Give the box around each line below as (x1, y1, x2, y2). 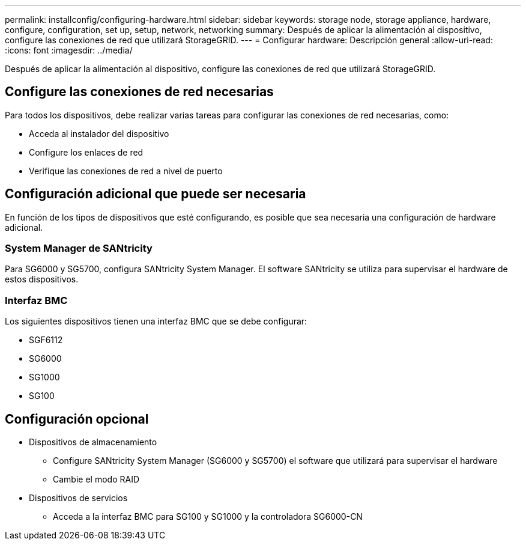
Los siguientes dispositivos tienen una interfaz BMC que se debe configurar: (5, 316, 307, 327)
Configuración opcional (5, 411, 149, 427)
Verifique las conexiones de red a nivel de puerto (29, 165, 223, 176)
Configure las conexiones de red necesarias (5, 84, 274, 100)
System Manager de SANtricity (5, 242, 153, 255)
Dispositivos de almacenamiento (29, 437, 157, 448)
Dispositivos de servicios (29, 493, 128, 504)
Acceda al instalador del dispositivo (29, 128, 169, 139)
